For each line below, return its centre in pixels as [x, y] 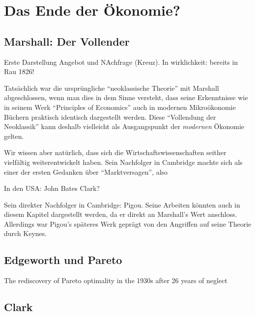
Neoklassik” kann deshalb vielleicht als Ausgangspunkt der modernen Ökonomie [124, 126]
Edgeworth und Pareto [63, 260]
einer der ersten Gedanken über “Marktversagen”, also [86, 171]
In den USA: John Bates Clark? [52, 188]
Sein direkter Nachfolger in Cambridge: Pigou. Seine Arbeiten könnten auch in [122, 204]
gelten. [14, 136]
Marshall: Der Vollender [67, 41]
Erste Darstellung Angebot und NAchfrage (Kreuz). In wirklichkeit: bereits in [121, 62]
